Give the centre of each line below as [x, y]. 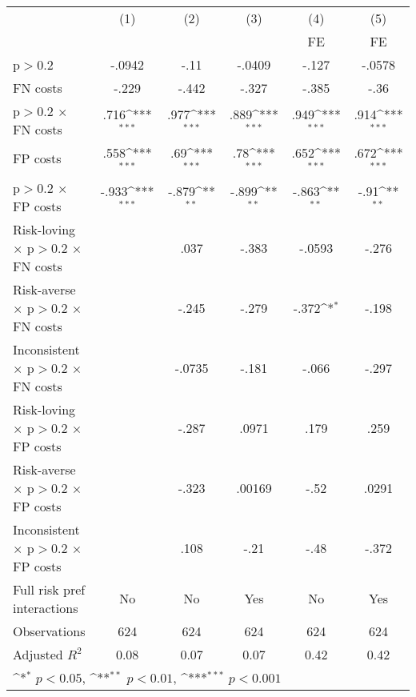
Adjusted [38, 654]
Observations [49, 631]
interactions [46, 607]
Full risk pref [49, 589]
